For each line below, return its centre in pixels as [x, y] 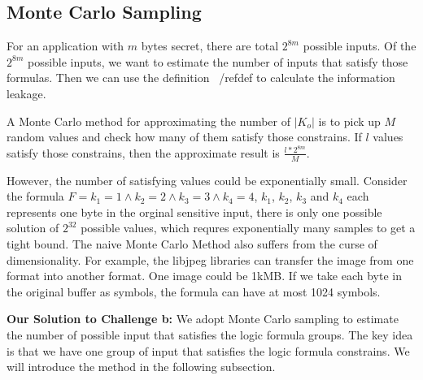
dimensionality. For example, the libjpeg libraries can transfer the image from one [210, 259]
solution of [33, 228]
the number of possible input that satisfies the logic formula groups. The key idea [210, 335]
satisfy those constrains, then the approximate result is [143, 152]
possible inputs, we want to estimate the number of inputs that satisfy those [218, 61]
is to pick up [349, 121]
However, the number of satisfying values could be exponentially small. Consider [207, 180]
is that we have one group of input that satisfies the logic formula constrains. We [208, 350]
